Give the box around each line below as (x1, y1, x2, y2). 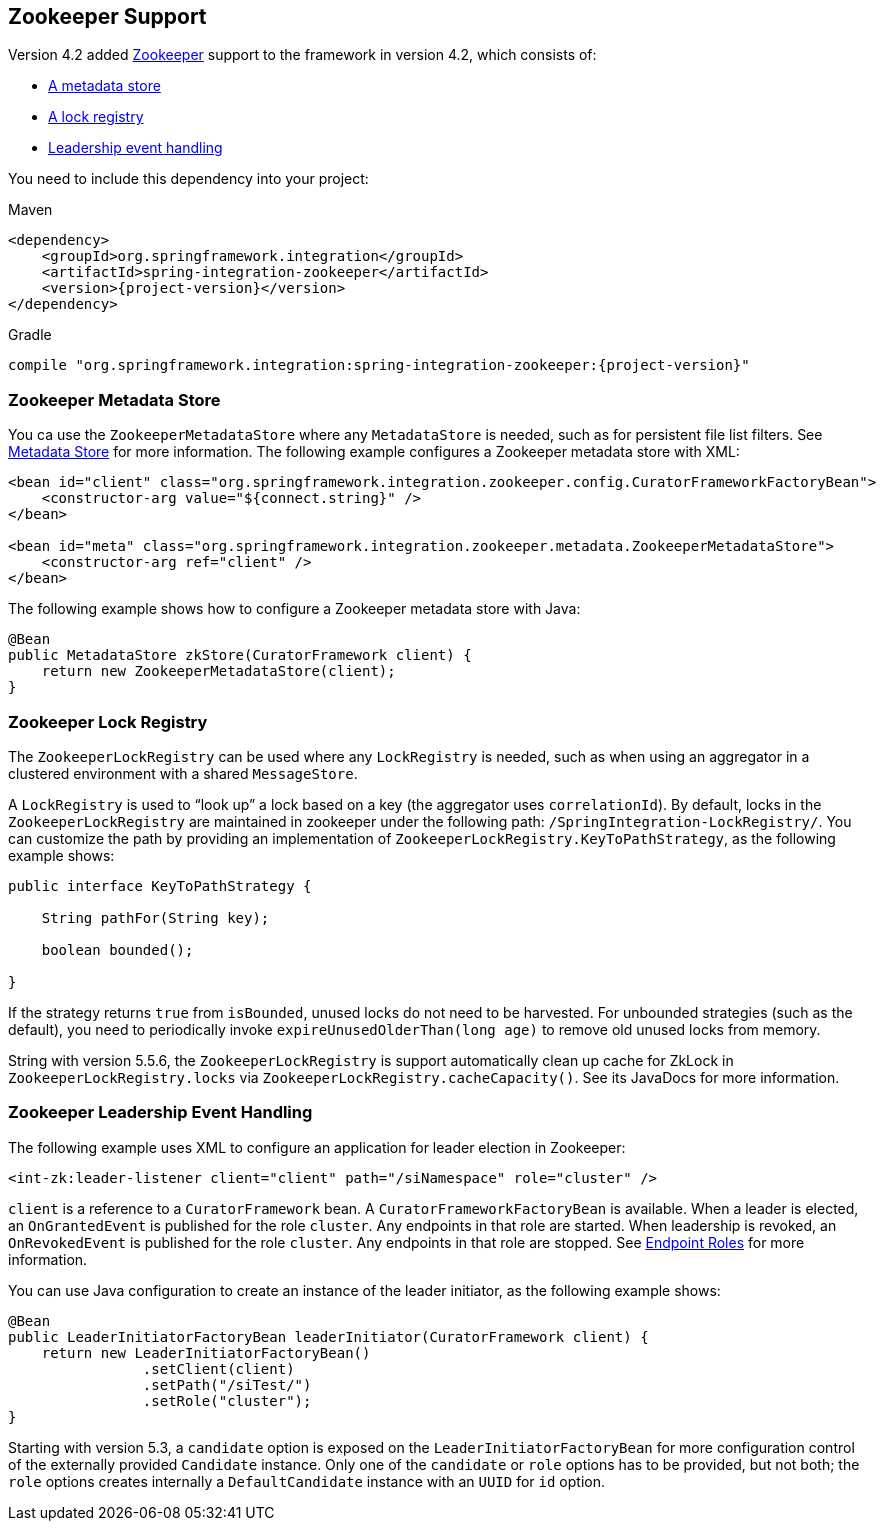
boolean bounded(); (41, 941, 194, 958)
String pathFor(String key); (41, 909, 270, 926)
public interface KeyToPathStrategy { (8, 877, 312, 894)
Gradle (8, 326, 52, 344)
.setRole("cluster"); (142, 1392, 312, 1409)
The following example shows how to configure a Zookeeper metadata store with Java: (8, 600, 581, 618)
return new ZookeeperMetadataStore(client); (41, 663, 396, 680)
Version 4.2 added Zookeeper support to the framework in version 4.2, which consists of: (8, 46, 597, 64)
